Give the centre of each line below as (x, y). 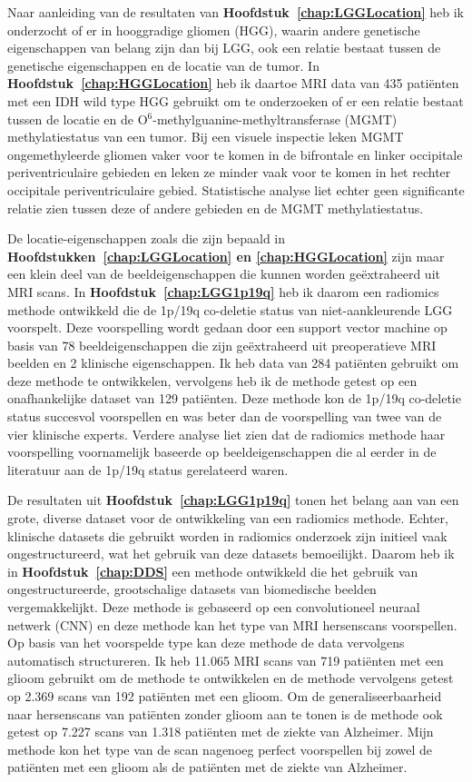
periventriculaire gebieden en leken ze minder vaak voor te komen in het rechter (229, 172)
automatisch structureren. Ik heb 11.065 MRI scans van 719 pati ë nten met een (226, 660)
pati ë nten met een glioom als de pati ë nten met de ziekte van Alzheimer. (207, 767)
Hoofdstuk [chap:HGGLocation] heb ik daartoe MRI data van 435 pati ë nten (233, 83)
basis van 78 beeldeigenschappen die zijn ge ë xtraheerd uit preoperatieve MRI (222, 345)
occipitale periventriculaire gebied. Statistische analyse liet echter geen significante (236, 189)
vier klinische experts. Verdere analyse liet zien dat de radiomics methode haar (226, 434)
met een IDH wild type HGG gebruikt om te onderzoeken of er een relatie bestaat (236, 100)
